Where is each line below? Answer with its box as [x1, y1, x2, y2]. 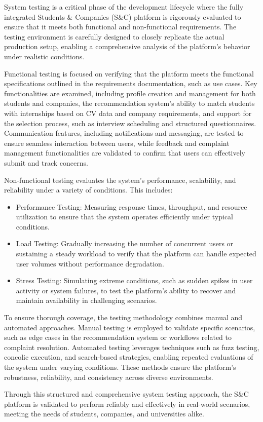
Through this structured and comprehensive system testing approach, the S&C [4, 389, 249, 399]
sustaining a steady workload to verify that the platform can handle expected [16, 248, 256, 259]
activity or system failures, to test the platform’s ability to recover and [16, 285, 236, 295]
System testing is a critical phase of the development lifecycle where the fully [4, 2, 244, 12]
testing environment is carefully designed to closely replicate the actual [4, 31, 224, 42]
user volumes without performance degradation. [16, 258, 164, 268]
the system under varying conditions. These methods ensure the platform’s [4, 362, 236, 372]
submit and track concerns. [4, 157, 88, 168]
